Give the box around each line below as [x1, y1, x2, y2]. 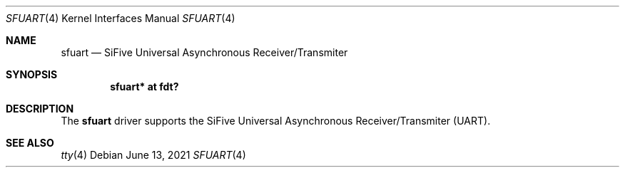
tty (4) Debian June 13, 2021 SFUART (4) [61, 149, 246, 161]
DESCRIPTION [6, 103, 74, 115]
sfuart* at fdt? [110, 80, 179, 93]
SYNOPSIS [6, 68, 58, 80]
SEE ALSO [6, 137, 54, 149]
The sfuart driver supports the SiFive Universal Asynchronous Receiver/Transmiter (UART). [61, 115, 491, 127]
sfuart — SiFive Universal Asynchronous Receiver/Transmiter [61, 46, 348, 58]
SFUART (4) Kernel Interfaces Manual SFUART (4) [6, 12, 235, 24]
